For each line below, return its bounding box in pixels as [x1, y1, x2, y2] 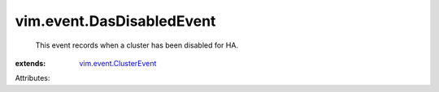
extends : [15, 58, 46, 68]
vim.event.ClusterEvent [79, 58, 157, 68]
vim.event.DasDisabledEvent [15, 12, 216, 30]
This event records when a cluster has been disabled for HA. [35, 40, 239, 50]
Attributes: [15, 73, 50, 83]
